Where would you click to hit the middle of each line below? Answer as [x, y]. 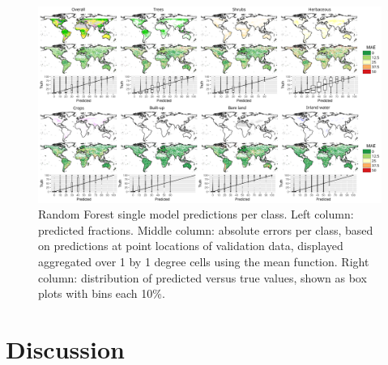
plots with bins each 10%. [102, 293]
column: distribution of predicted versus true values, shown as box [203, 277]
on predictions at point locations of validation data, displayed [191, 246]
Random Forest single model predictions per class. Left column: [196, 214]
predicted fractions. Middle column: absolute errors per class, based [206, 229]
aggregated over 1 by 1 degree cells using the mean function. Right [204, 262]
